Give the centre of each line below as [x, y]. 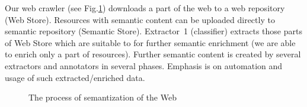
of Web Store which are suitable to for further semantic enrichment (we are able [150, 42]
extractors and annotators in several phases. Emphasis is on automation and [144, 65]
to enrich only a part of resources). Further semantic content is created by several [153, 54]
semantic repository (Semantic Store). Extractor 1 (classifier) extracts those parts [153, 31]
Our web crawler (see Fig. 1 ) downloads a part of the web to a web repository [145, 8]
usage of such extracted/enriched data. [75, 77]
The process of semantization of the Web [103, 97]
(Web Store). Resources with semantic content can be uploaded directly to [140, 19]
